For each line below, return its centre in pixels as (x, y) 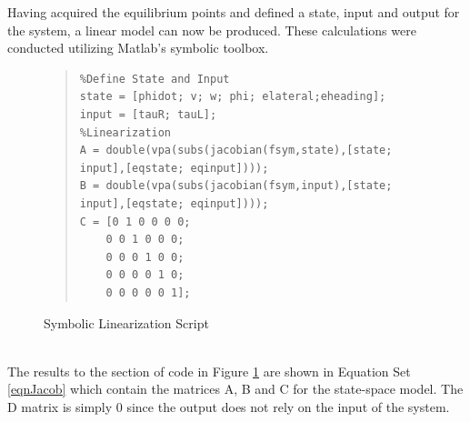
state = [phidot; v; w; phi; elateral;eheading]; (233, 97)
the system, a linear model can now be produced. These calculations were (212, 30)
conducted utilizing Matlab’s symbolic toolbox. (138, 48)
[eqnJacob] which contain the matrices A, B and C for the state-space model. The (235, 389)
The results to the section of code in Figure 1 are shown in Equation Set (209, 371)
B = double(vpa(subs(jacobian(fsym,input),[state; (236, 186)
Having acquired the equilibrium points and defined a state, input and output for (234, 12)
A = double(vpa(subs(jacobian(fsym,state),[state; (236, 151)
